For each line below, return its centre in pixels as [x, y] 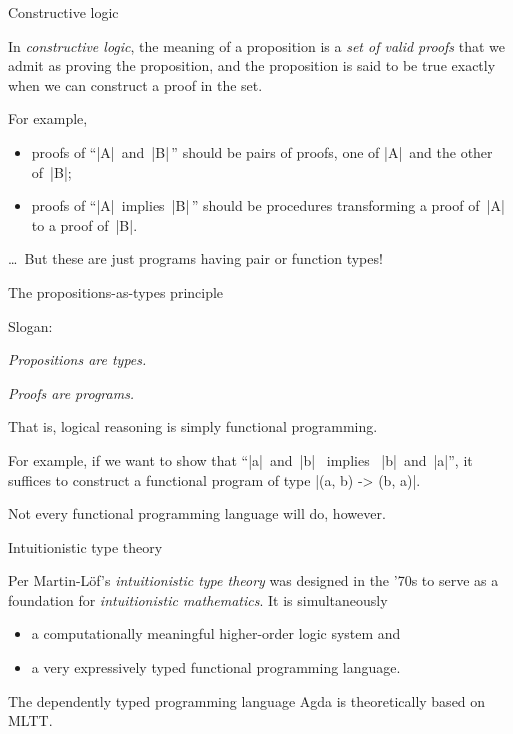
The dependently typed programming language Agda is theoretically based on [247, 700]
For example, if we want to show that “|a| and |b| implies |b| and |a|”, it [240, 459]
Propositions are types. [77, 359]
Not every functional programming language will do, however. [197, 513]
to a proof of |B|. [84, 224]
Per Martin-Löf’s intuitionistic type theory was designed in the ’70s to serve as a [253, 580]
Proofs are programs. [71, 392]
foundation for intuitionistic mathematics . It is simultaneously [198, 599]
